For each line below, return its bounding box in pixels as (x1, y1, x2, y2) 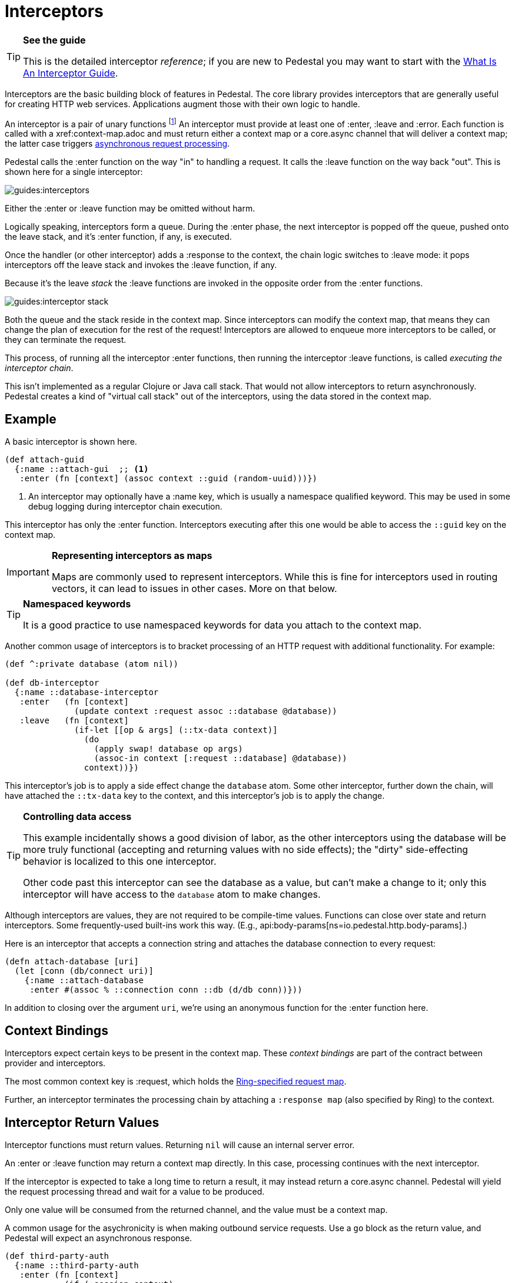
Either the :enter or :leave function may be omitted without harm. (5, 203, 255, 214)
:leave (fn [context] (19, 716, 129, 726)
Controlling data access (23, 811, 132, 823)
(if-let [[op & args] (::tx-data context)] (74, 725, 278, 735)
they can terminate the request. (5, 335, 127, 345)
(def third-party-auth (5, 1251, 109, 1261)
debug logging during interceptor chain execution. (28, 501, 222, 512)
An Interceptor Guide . (23, 67, 118, 79)
